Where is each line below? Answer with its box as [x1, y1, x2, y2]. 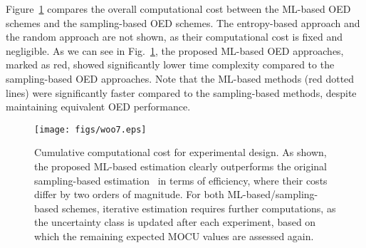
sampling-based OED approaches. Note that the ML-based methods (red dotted [6, 71, 355, 86]
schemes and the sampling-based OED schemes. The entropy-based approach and [6, 15, 360, 30]
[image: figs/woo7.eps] [34, 124, 147, 135]
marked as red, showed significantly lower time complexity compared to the [6, 57, 335, 72]
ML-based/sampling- [227, 187, 318, 202]
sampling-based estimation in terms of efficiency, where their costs [34, 172, 328, 187]
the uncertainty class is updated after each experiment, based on [34, 215, 316, 229]
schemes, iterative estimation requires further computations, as [61, 200, 336, 215]
